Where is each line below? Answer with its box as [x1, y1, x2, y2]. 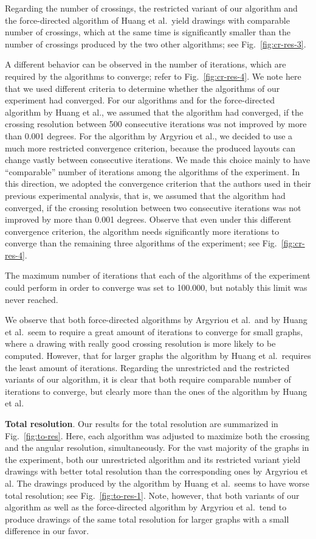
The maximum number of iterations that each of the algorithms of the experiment [5, 269, 311, 282]
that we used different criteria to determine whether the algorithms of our [5, 82, 280, 94]
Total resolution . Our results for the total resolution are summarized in [5, 417, 278, 429]
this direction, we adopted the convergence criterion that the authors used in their [5, 177, 311, 190]
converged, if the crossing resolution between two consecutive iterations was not [5, 201, 301, 214]
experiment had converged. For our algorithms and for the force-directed [5, 94, 275, 106]
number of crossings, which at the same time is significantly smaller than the [5, 26, 291, 38]
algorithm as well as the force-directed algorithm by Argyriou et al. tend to [5, 501, 287, 513]
